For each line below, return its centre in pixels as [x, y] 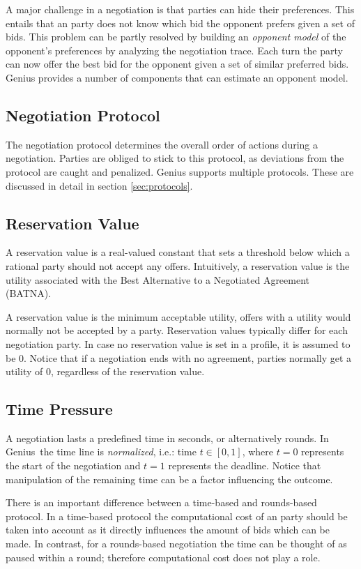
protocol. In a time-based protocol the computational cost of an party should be [177, 516]
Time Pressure [59, 409]
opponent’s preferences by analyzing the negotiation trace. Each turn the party [174, 50]
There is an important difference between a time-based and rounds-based [161, 502]
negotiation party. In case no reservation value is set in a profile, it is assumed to [178, 343]
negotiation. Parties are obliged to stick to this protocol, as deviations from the [175, 158]
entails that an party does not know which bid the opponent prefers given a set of [180, 23]
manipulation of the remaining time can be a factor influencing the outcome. [169, 479]
